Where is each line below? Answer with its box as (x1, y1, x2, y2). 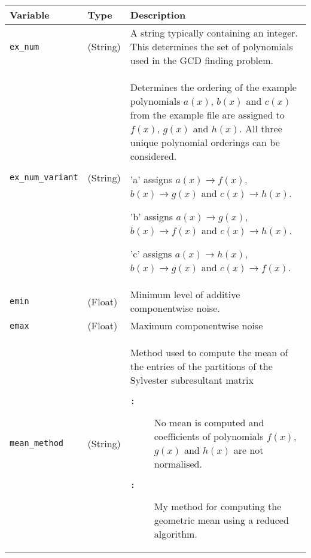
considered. (130, 149, 177, 163)
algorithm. (154, 527, 197, 541)
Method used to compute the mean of (130, 345, 288, 359)
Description (130, 8, 186, 22)
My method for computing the (154, 499, 282, 513)
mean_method (10, 438, 64, 448)
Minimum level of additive (130, 287, 240, 301)
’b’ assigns (130, 210, 173, 223)
